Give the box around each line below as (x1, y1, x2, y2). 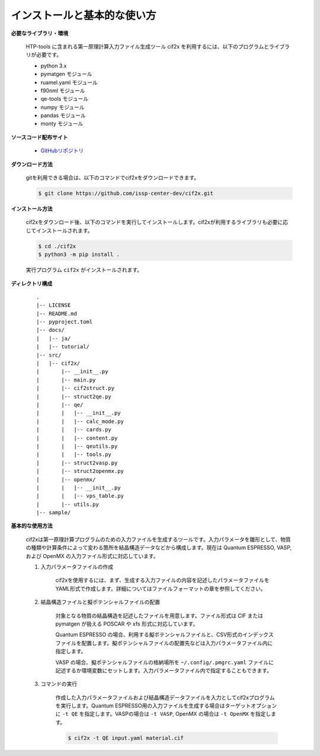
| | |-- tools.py (36, 451, 112, 458)
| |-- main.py (36, 376, 96, 383)
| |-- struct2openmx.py (36, 468, 124, 475)
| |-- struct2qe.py (36, 393, 112, 400)
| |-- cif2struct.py (36, 385, 115, 392)
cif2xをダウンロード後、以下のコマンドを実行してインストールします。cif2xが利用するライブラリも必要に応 (25, 219, 289, 226)
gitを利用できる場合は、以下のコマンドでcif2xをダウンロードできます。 (25, 174, 200, 181)
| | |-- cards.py (36, 427, 112, 433)
